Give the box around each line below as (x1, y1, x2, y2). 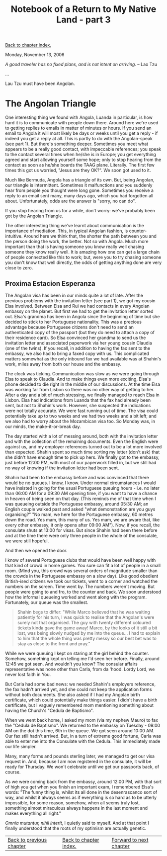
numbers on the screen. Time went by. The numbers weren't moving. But (5, 583, 155, 590)
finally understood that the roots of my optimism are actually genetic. (5, 825, 147, 831)
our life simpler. (5, 743, 37, 749)
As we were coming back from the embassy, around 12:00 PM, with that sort (5, 778, 162, 784)
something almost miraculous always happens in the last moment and (5, 805, 148, 811)
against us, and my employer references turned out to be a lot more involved (5, 443, 162, 449)
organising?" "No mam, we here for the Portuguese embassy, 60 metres (5, 511, 153, 517)
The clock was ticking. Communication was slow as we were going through (5, 370, 160, 376)
